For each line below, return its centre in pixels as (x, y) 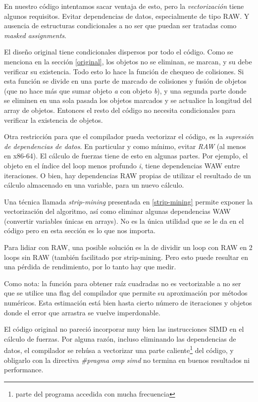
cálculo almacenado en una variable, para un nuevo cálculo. (94, 185)
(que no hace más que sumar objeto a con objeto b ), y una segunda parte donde (125, 90)
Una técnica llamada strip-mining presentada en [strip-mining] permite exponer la (128, 201)
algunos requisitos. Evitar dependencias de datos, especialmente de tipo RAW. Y (127, 16)
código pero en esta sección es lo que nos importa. (80, 230)
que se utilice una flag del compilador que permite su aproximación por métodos (126, 293)
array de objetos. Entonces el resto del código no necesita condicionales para (120, 110)
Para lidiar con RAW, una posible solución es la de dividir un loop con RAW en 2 (128, 247)
